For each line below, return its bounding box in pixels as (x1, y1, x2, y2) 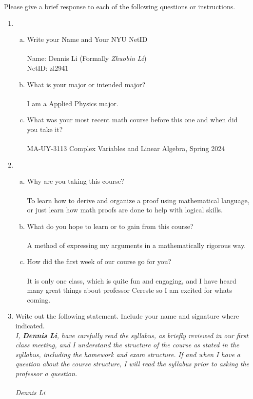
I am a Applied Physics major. (27, 98, 118, 108)
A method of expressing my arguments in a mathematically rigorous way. (27, 240, 246, 250)
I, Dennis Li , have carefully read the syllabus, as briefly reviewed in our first (15, 330, 249, 340)
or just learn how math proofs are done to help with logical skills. (27, 205, 223, 215)
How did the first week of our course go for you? (27, 256, 172, 266)
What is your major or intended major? (27, 79, 146, 89)
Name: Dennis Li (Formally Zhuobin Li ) (27, 53, 147, 63)
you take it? (27, 124, 63, 134)
